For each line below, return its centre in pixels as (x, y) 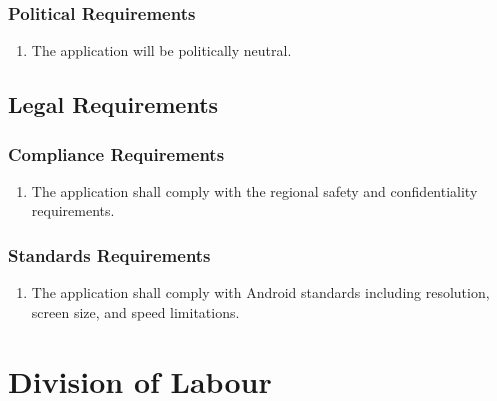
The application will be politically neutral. (161, 50)
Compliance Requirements (116, 153)
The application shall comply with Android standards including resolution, (260, 292)
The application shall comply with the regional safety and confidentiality (254, 190)
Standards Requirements (109, 254)
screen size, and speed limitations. (135, 311)
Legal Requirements (113, 104)
